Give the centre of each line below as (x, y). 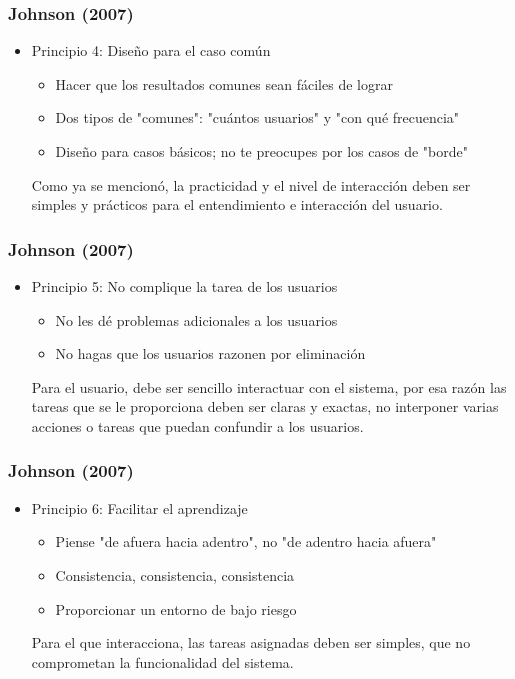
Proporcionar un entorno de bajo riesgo (176, 608)
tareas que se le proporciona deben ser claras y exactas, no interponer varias (265, 406)
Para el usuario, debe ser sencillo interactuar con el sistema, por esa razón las (269, 386)
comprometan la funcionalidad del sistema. (162, 661)
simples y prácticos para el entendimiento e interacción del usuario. (237, 204)
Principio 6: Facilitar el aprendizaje (139, 507)
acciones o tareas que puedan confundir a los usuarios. (197, 425)
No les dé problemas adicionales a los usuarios (196, 319)
